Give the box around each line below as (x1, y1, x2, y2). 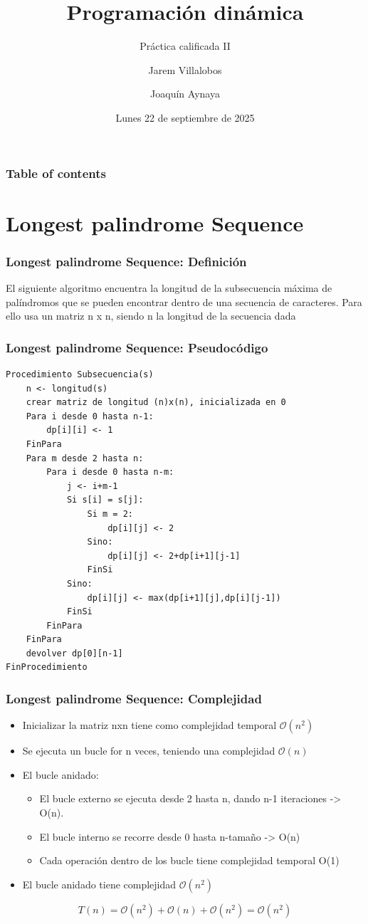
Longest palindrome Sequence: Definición (6, 252, 247, 270)
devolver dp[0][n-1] (26, 648, 123, 658)
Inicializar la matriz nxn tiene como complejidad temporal (22, 718, 277, 733)
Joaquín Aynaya (150, 86, 220, 101)
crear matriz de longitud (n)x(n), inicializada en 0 (26, 397, 286, 408)
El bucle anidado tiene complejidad (22, 876, 177, 891)
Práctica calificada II (140, 38, 231, 53)
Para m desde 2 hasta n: (26, 453, 144, 463)
